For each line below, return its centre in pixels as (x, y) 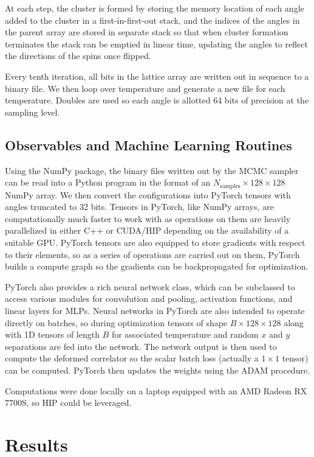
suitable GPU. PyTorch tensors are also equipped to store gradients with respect (155, 242)
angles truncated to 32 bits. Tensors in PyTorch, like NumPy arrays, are (139, 207)
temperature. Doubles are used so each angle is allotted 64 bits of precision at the (157, 100)
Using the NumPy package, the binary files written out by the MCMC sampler (152, 170)
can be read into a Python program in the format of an (108, 182)
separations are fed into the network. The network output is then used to (141, 346)
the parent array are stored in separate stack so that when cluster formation (147, 32)
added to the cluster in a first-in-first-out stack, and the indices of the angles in (152, 20)
